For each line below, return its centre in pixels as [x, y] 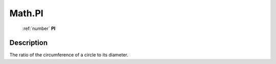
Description [29, 43]
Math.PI [26, 13]
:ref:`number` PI [39, 28]
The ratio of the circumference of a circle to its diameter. [69, 55]
